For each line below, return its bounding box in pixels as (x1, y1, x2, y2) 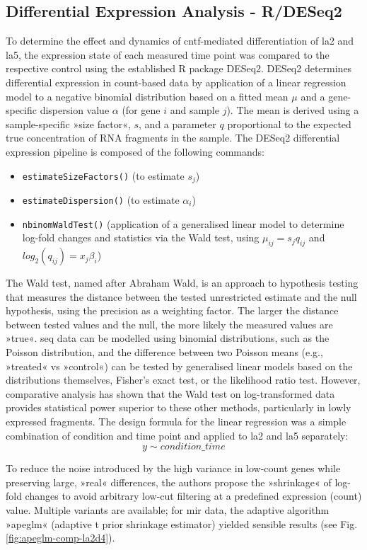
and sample (170, 103, 219, 118)
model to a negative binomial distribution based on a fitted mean (6, 88, 289, 103)
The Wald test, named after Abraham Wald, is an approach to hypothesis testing (6, 275, 359, 290)
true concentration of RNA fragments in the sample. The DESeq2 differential (6, 130, 340, 145)
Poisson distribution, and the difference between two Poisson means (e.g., (6, 345, 323, 360)
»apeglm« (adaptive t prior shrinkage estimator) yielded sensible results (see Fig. (6, 516, 358, 531)
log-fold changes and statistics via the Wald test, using (22, 230, 260, 245)
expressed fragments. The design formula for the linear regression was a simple (6, 414, 346, 429)
